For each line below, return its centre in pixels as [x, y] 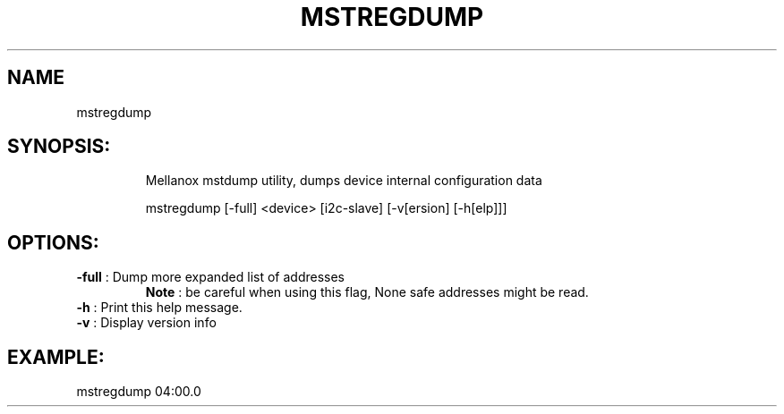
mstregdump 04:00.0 [139, 392]
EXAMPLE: [56, 357]
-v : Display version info [146, 323]
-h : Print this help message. [159, 308]
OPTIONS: [53, 242]
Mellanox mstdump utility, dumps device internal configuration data [344, 181]
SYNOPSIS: [59, 147]
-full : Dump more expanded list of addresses [211, 277]
